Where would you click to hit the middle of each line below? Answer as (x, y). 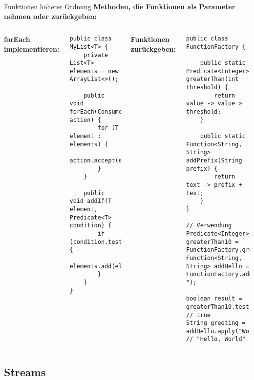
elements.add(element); (108, 266)
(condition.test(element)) (113, 242)
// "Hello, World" (216, 339)
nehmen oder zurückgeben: (50, 16)
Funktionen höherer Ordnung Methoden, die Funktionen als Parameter (120, 6)
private (96, 55)
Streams (25, 371)
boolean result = (214, 299)
